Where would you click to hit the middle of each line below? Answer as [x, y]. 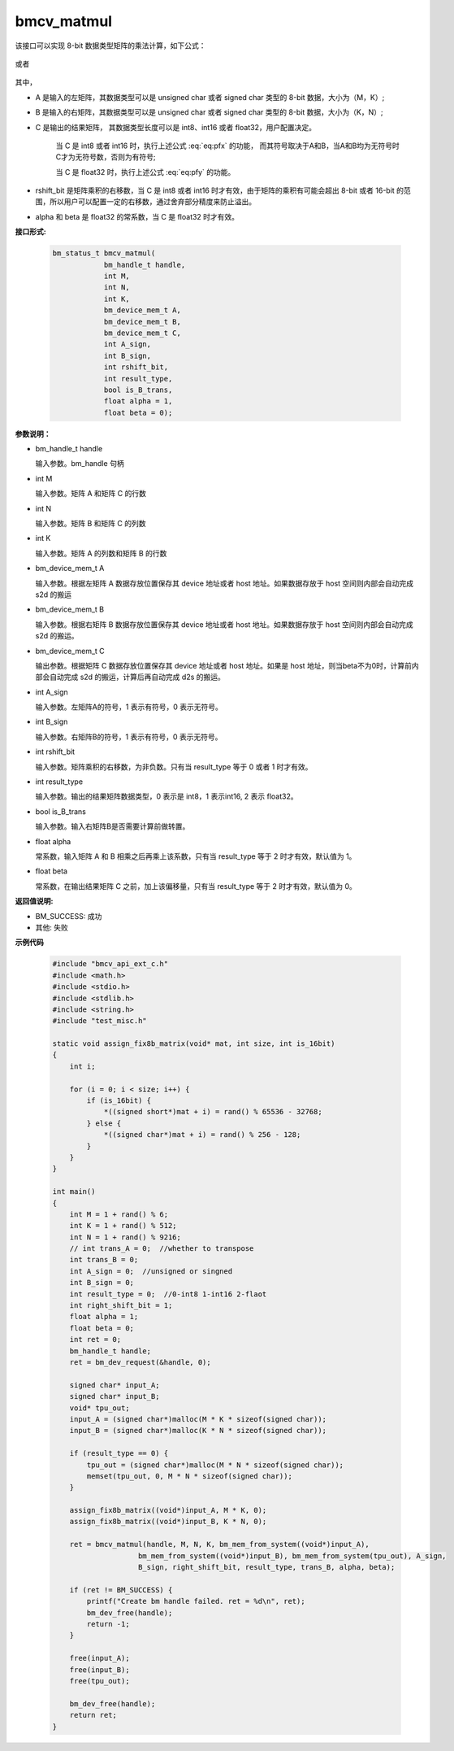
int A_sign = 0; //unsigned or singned [151, 1271]
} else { [104, 1123]
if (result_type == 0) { [119, 1453]
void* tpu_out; [99, 1408]
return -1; [108, 1624]
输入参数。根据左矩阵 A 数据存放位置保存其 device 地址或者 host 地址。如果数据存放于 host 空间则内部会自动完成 [225, 583]
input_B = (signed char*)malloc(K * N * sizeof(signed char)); [198, 1431]
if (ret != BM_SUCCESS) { [121, 1590]
